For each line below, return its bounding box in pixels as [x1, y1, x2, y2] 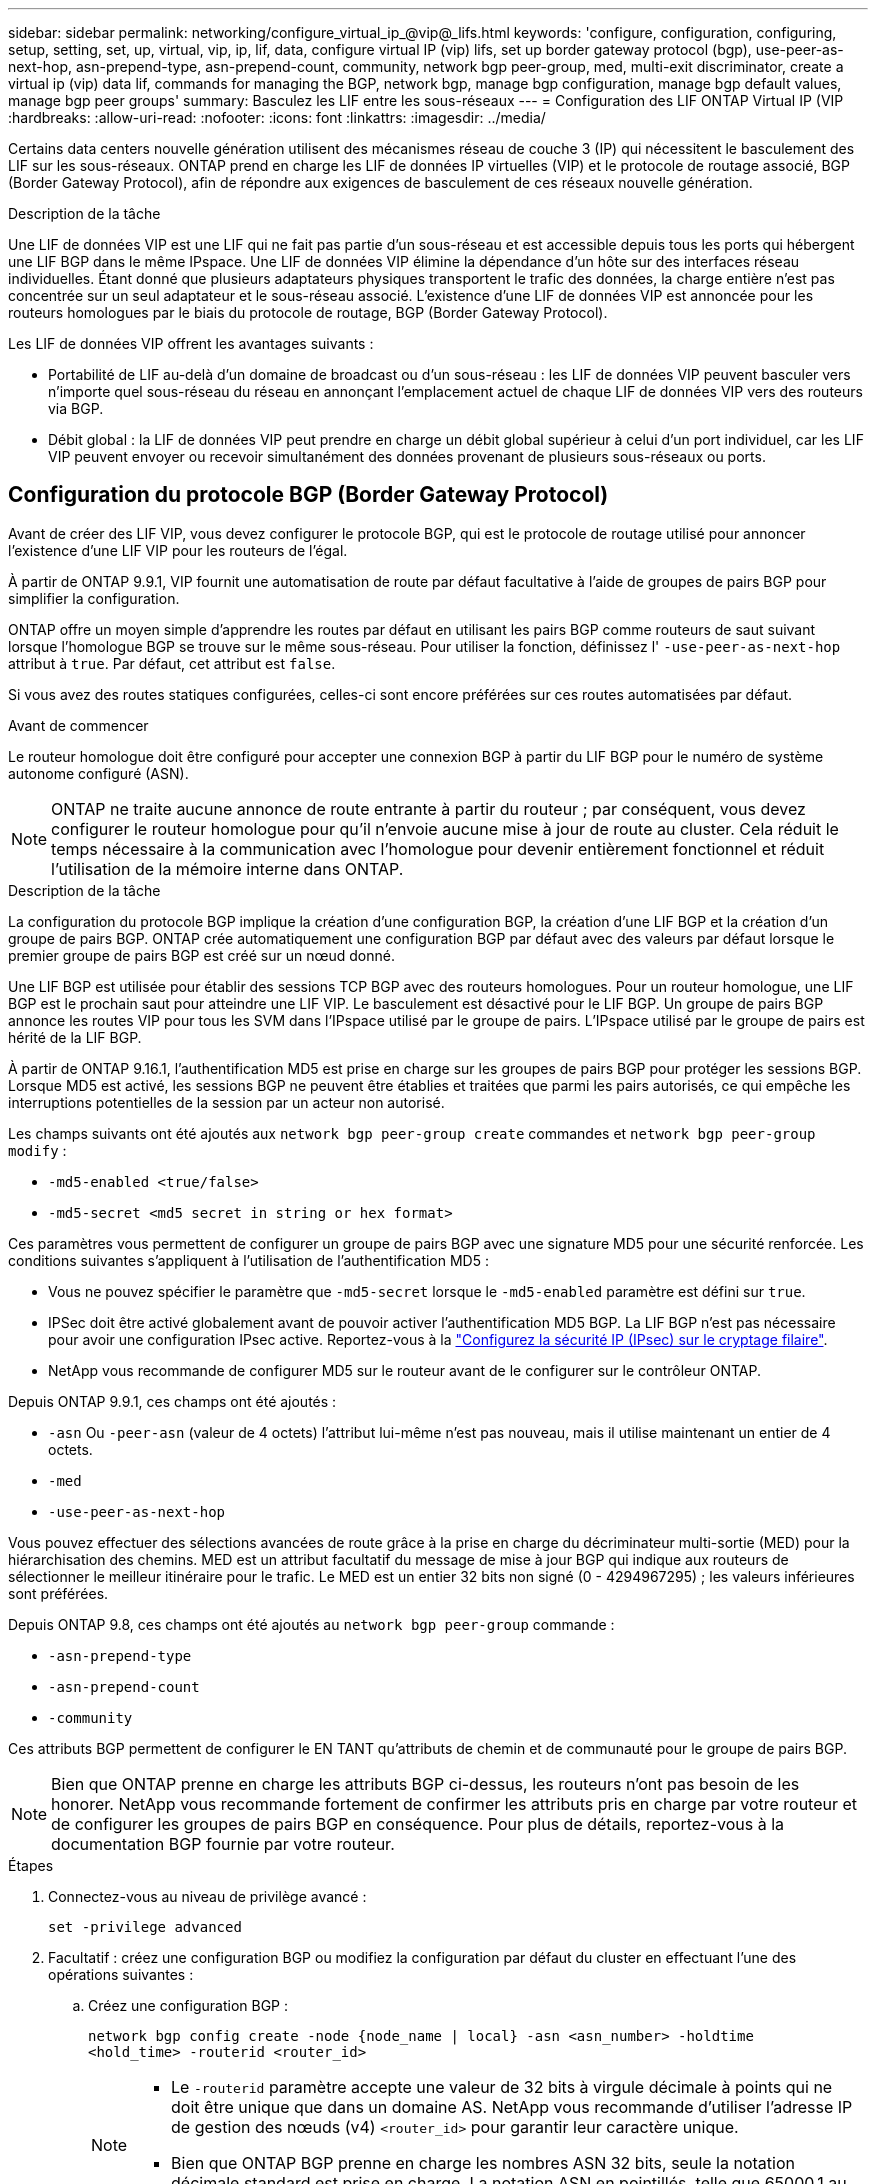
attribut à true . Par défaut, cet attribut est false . [8, 654, 336, 672]
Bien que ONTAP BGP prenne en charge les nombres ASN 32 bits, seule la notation [171, 2152, 795, 2173]
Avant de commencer [8, 716, 149, 734]
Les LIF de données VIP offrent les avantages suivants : [8, 335, 374, 352]
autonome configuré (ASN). [8, 764, 189, 782]
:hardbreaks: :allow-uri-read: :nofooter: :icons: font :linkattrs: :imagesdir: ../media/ [8, 109, 546, 126]
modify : [8, 1141, 67, 1159]
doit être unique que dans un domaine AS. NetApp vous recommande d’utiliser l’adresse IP [171, 2096, 853, 2117]
